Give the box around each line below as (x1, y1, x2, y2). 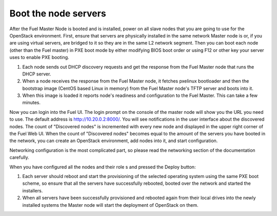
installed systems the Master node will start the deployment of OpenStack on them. (22, 202, 199, 208)
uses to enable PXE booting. (9, 54, 69, 61)
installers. (22, 187, 43, 193)
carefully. (9, 154, 29, 161)
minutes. (22, 100, 41, 106)
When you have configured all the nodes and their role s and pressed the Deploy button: (9, 164, 196, 170)
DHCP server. (22, 71, 51, 77)
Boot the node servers (9, 8, 106, 19)
